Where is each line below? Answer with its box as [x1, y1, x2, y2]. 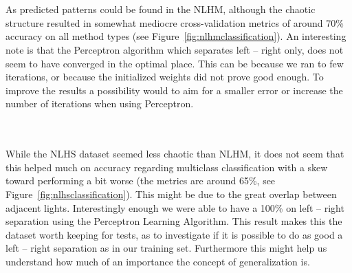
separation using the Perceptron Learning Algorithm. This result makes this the [5, 214, 342, 228]
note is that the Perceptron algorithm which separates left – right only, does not [5, 42, 344, 56]
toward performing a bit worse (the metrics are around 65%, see [5, 173, 276, 188]
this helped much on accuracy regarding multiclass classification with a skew [5, 160, 328, 174]
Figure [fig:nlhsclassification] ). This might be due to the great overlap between [5, 186, 337, 201]
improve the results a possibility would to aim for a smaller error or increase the [5, 83, 343, 97]
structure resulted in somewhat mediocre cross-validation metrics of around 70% [5, 15, 344, 30]
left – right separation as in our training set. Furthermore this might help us [5, 241, 327, 255]
